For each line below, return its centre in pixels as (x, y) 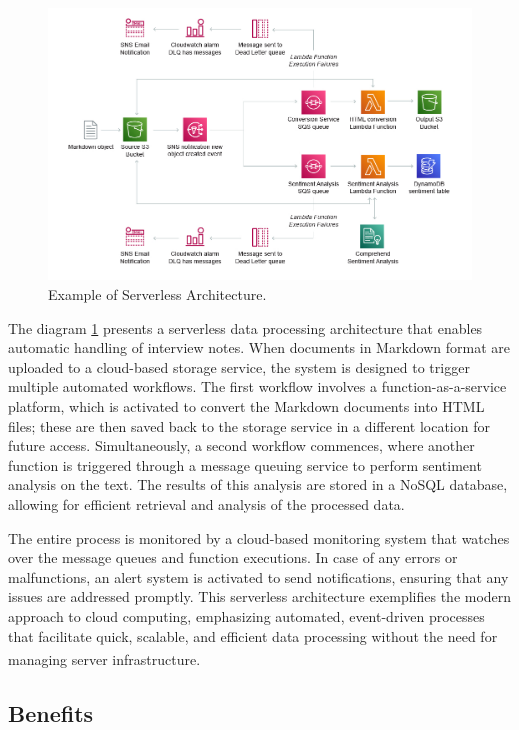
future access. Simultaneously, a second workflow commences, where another (241, 445)
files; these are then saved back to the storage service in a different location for (249, 425)
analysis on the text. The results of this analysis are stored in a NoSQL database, (258, 484)
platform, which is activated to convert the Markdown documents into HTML (246, 406)
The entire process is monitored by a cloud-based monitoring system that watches (259, 537)
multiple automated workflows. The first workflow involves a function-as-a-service (257, 386)
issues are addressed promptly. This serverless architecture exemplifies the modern (260, 596)
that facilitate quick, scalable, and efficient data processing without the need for (253, 635)
